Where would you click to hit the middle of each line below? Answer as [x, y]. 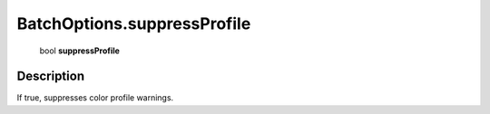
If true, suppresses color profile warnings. [95, 98]
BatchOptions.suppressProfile [134, 24]
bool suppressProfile [79, 51]
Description [51, 76]
